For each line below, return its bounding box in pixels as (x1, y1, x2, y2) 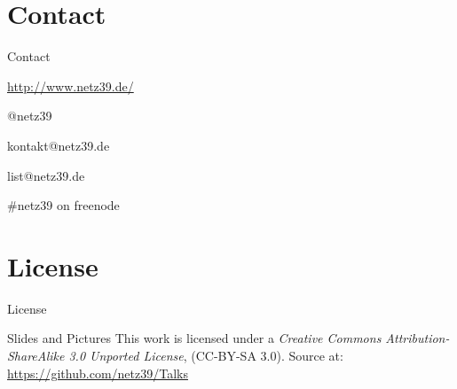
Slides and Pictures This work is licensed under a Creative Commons (7, 329, 382, 347)
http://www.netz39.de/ (7, 76, 134, 95)
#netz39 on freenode (7, 196, 120, 214)
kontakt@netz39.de (7, 136, 110, 154)
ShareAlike (7, 346, 65, 364)
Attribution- (385, 329, 450, 347)
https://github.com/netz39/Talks (7, 363, 188, 382)
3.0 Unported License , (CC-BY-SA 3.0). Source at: (68, 346, 343, 364)
